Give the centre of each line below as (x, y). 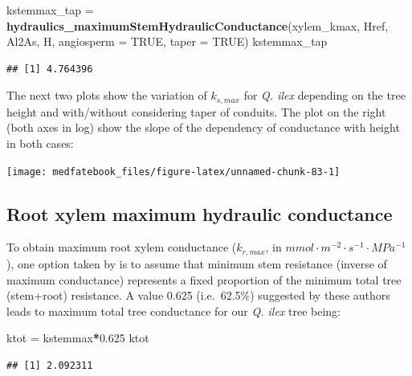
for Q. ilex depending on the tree (324, 95)
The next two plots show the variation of (107, 95)
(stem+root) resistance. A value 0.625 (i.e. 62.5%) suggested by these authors (198, 295)
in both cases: (40, 143)
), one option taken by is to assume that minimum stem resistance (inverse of (197, 263)
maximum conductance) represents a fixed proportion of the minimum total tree (204, 279)
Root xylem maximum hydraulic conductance (200, 213)
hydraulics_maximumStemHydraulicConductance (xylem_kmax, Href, (198, 25)
